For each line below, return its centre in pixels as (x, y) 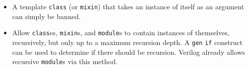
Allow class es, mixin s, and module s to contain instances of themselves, (121, 33)
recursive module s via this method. (65, 61)
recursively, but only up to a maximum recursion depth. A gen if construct (127, 42)
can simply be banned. (46, 16)
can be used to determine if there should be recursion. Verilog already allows (128, 52)
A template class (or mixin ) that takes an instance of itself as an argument (128, 6)
